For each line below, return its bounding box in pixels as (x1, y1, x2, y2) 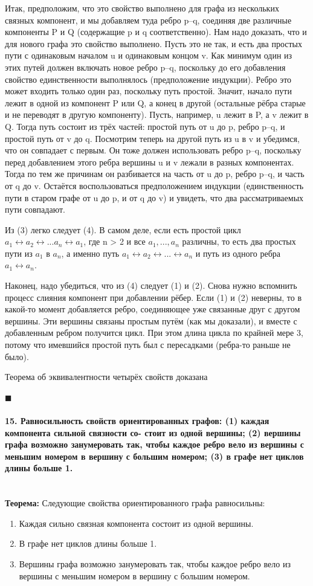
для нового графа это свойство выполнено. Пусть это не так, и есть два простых (5, 37, 302, 50)
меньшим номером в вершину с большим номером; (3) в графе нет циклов (5, 449, 304, 462)
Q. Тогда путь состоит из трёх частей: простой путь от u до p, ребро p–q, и (5, 120, 285, 132)
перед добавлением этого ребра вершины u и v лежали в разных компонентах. (5, 155, 294, 168)
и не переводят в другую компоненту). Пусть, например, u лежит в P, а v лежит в (5, 108, 309, 121)
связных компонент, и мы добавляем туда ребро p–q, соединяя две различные (5, 13, 292, 26)
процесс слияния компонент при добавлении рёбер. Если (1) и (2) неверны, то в (5, 291, 302, 303)
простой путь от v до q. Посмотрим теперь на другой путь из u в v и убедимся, (5, 132, 300, 144)
